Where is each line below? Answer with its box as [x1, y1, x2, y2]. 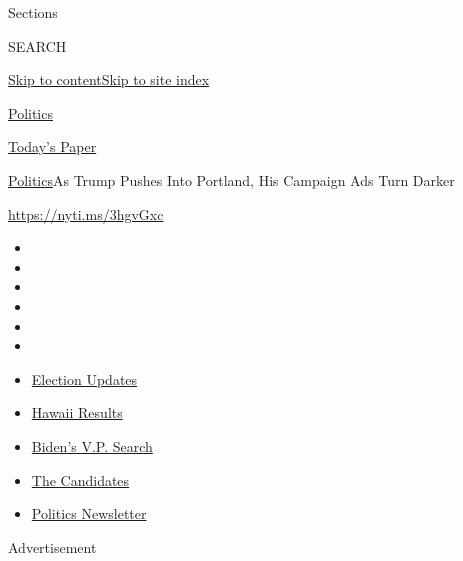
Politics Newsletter [31, 503, 147, 524]
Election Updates [31, 368, 138, 389]
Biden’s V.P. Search [31, 435, 153, 456]
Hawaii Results [31, 402, 123, 423]
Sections [8, 2, 58, 22]
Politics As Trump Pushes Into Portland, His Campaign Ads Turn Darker [8, 169, 455, 190]
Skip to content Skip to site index [8, 69, 210, 90]
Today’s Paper [8, 136, 97, 157]
